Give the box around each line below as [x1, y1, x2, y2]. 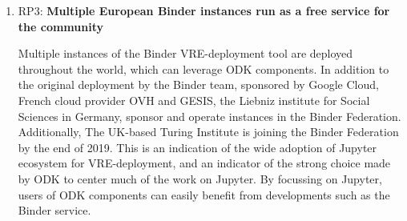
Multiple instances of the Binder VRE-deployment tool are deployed [18, 45, 353, 62]
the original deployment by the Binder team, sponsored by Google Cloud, [18, 76, 379, 93]
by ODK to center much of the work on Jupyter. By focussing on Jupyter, [18, 170, 382, 187]
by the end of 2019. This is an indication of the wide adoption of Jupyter [18, 139, 377, 155]
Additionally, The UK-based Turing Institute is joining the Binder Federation [18, 123, 399, 140]
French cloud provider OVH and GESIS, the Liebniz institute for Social [18, 91, 370, 108]
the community [18, 18, 103, 34]
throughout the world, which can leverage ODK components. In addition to [18, 60, 389, 77]
